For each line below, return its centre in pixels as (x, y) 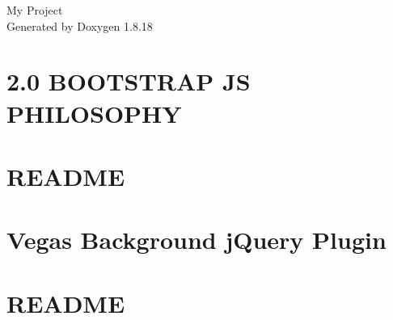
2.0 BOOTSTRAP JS (129, 81)
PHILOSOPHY (94, 113)
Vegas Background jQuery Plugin (196, 240)
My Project (35, 10)
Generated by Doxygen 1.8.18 (80, 25)
